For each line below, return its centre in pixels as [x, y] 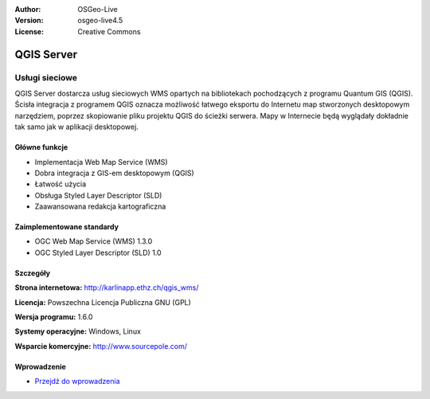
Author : [28, 9]
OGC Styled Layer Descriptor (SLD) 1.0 [98, 252]
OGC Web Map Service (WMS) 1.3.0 [94, 241]
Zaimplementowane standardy [67, 227]
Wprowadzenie [41, 366]
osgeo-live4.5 [100, 21]
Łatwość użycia [61, 184]
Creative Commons [109, 31]
